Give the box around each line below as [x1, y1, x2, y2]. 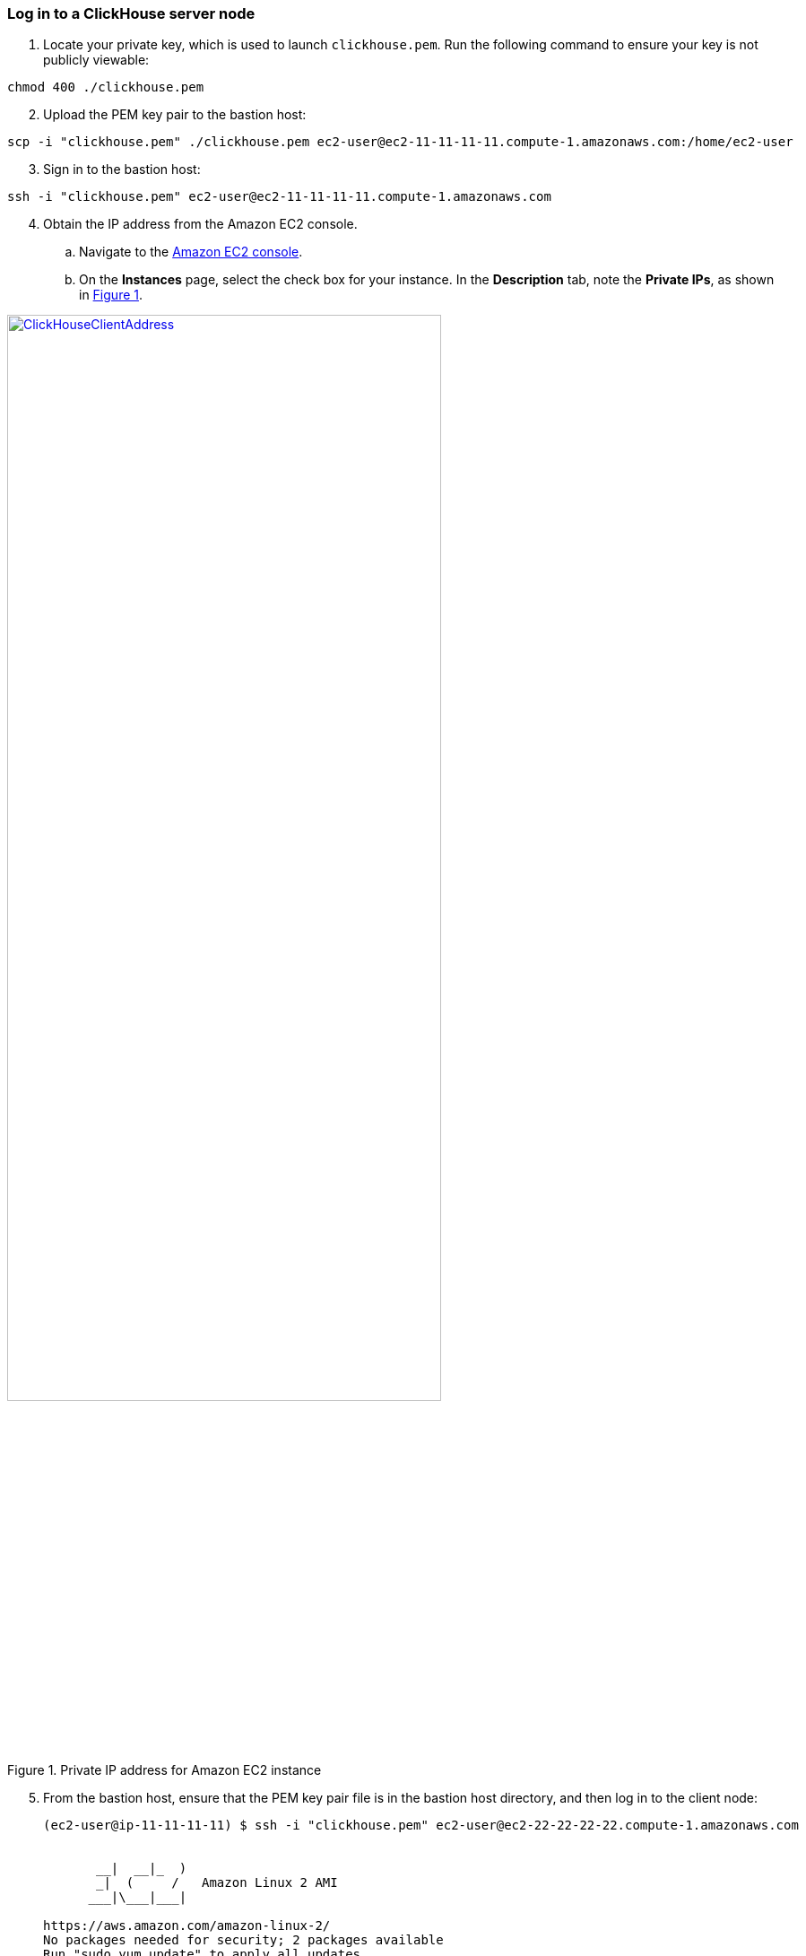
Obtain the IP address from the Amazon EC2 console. [43, 216, 358, 232]
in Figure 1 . [79, 287, 143, 303]
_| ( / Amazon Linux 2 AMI [96, 1875, 338, 1891]
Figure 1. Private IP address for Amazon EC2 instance [7, 1762, 322, 1778]
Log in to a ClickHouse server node [7, 4, 256, 22]
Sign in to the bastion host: [43, 161, 201, 178]
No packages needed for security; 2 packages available [43, 1933, 444, 1948]
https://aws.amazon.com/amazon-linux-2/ [43, 1918, 331, 1934]
